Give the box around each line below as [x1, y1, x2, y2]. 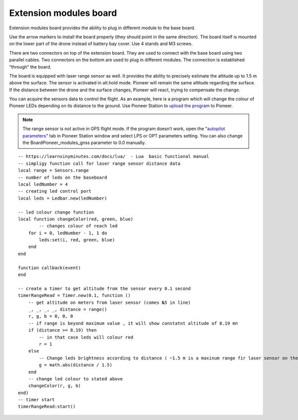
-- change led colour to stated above [28, 376, 123, 382]
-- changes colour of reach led [39, 223, 118, 229]
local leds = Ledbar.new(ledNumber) [18, 195, 107, 201]
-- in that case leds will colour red [39, 334, 134, 340]
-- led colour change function [18, 209, 94, 215]
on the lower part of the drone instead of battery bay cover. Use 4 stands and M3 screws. [9, 41, 193, 47]
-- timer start [18, 397, 55, 403]
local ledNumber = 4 [18, 181, 68, 187]
